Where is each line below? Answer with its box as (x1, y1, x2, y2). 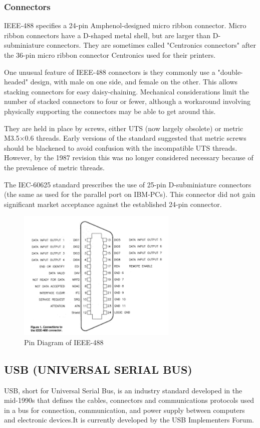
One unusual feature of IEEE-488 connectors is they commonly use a (4, 66, 215, 77)
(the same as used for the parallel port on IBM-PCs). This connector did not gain (4, 189, 255, 199)
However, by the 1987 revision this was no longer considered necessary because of (4, 152, 253, 163)
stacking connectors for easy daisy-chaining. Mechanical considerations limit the (4, 86, 249, 96)
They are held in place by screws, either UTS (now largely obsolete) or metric (4, 123, 243, 133)
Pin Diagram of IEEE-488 (24, 337, 104, 347)
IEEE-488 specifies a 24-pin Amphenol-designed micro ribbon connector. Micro (4, 20, 246, 31)
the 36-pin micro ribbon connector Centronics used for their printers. (4, 50, 216, 60)
